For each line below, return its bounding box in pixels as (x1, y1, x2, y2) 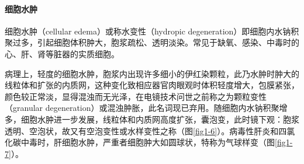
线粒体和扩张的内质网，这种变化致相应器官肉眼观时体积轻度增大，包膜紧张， (5, 79, 299, 91)
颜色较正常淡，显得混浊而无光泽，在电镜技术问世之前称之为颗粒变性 (5, 90, 267, 102)
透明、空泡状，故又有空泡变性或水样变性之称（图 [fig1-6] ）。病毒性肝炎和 (5, 124, 279, 137)
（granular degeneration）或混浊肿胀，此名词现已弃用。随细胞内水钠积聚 (5, 102, 279, 114)
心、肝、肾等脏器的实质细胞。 (5, 47, 119, 60)
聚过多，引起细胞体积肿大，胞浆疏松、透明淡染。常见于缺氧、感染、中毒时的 (5, 36, 299, 48)
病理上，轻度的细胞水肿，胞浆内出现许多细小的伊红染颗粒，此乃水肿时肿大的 (5, 67, 299, 79)
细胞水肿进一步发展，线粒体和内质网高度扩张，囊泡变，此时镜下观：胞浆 (20, 113, 299, 125)
